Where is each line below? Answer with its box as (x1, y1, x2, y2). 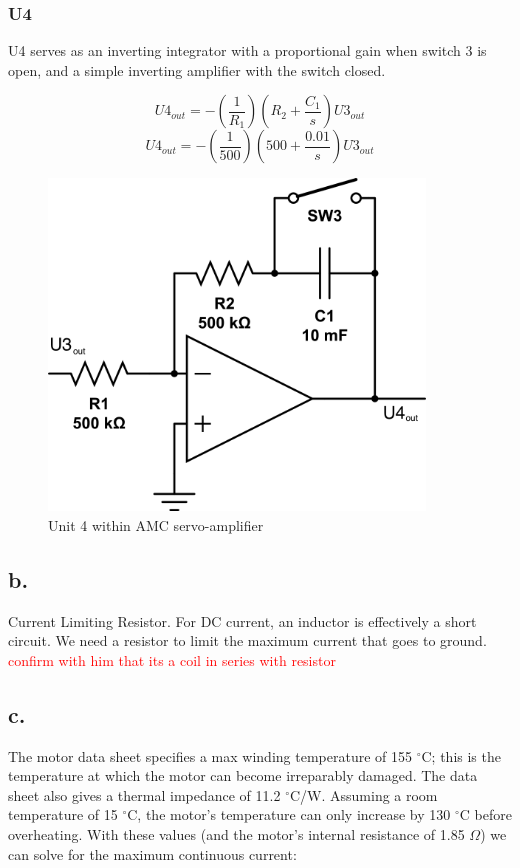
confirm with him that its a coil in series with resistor (8, 649, 336, 670)
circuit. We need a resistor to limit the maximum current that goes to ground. (8, 630, 487, 651)
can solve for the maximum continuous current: (8, 843, 297, 864)
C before (459, 804, 512, 825)
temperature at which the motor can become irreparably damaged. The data (8, 765, 478, 786)
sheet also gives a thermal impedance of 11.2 (8, 784, 281, 805)
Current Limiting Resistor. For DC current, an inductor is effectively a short (8, 610, 477, 631)
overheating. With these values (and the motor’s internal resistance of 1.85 (8, 824, 465, 845)
